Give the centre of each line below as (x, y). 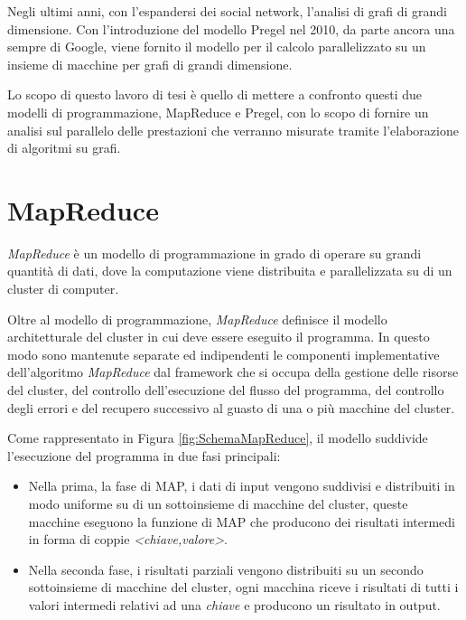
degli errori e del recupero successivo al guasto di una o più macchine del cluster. (231, 407)
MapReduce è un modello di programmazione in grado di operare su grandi (214, 253)
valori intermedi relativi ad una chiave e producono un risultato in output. (234, 604)
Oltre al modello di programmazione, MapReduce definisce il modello (197, 319)
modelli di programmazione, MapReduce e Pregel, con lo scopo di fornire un (218, 112)
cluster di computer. (63, 289)
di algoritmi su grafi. (64, 148)
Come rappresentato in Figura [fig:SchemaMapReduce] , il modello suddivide (218, 438)
